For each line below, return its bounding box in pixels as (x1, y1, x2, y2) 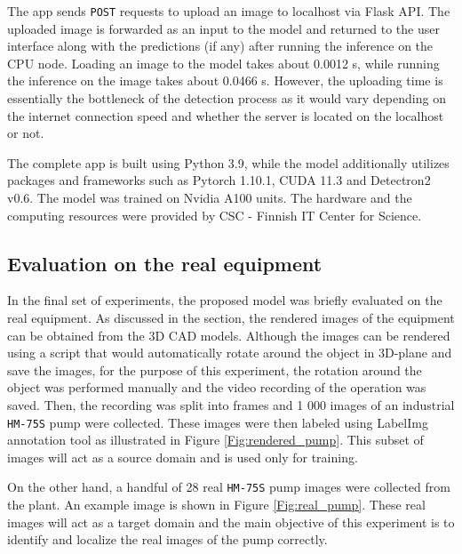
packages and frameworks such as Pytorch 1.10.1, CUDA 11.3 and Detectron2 (7, 171, 431, 189)
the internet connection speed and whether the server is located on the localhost (7, 106, 444, 124)
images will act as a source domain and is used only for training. (7, 447, 358, 466)
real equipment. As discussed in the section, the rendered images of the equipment (7, 308, 455, 326)
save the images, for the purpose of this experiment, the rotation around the (7, 360, 422, 379)
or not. (7, 124, 44, 142)
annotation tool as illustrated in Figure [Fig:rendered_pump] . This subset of (7, 430, 424, 449)
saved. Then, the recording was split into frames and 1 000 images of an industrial (7, 395, 455, 413)
